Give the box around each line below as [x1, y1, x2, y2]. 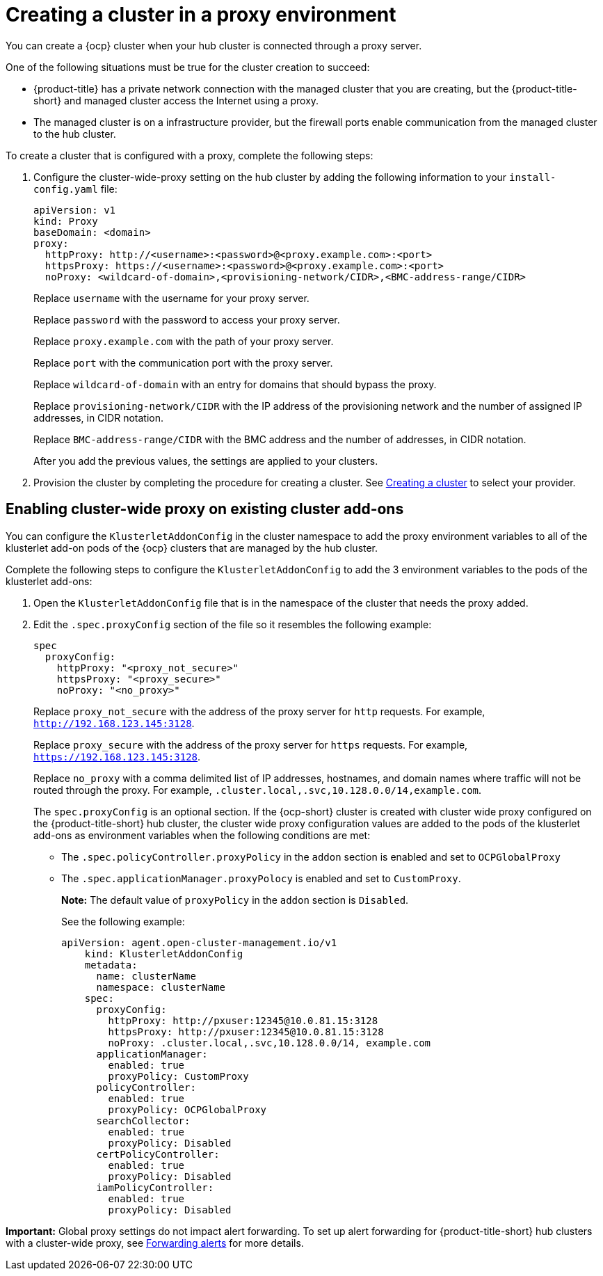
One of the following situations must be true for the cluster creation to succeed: [6, 61, 370, 73]
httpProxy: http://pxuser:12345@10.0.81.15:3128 [108, 1014, 378, 1026]
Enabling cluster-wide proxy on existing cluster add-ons [6, 500, 404, 518]
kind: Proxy [33, 215, 98, 227]
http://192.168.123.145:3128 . [33, 717, 195, 729]
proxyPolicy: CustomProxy [108, 1070, 249, 1082]
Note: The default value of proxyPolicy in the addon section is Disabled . [61, 893, 409, 906]
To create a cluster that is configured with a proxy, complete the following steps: [6, 149, 373, 161]
